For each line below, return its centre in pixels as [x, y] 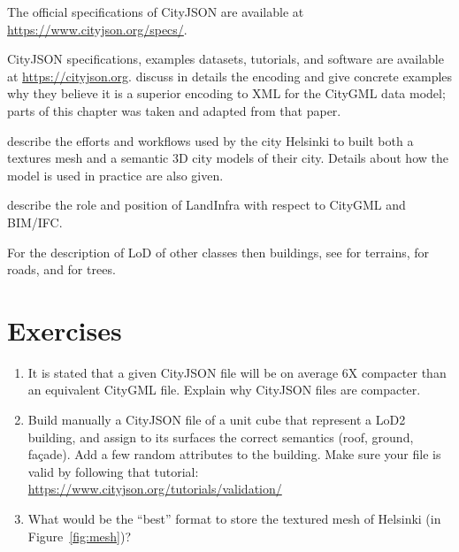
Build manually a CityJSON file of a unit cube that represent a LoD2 [217, 420]
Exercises [65, 330]
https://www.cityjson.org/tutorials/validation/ [155, 489]
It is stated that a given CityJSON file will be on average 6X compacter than [237, 372]
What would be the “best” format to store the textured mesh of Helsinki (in [234, 518]
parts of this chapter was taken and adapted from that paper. [174, 110]
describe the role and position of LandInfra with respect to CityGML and [207, 205]
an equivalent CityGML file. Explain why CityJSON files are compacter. [224, 390]
